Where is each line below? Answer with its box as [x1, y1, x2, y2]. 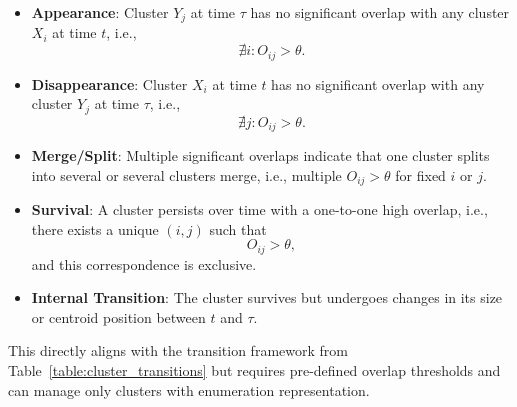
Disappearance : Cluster [31, 73, 188, 94]
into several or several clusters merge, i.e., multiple [31, 164, 342, 185]
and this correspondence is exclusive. [31, 253, 257, 274]
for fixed [395, 164, 446, 185]
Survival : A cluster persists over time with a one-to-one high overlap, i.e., [31, 199, 488, 220]
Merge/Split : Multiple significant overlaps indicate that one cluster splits [31, 145, 490, 165]
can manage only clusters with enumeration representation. [8, 379, 370, 400]
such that [209, 218, 267, 239]
